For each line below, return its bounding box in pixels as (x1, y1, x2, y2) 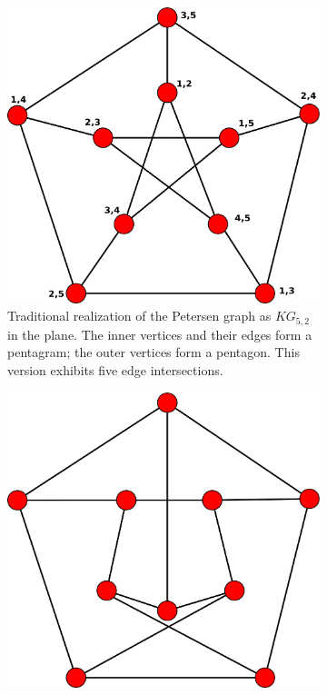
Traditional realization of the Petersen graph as (7, 306, 272, 325)
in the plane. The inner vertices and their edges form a (7, 324, 312, 343)
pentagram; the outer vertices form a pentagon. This (7, 343, 300, 362)
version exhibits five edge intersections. (7, 361, 223, 380)
